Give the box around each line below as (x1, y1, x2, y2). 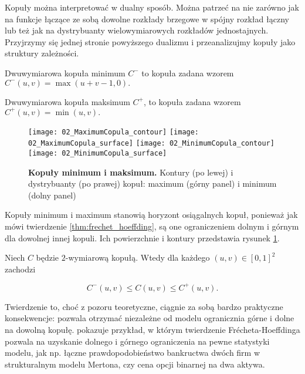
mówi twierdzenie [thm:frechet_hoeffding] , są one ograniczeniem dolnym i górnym (5, 220, 299, 232)
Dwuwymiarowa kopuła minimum (5, 66, 126, 79)
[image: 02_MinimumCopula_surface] (28, 149, 167, 157)
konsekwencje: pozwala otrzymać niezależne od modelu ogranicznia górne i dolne (5, 312, 294, 324)
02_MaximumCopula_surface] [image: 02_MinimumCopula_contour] (28, 139, 274, 148)
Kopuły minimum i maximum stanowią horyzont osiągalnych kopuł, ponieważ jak (5, 208, 298, 221)
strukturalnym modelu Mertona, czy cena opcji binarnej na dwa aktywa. (5, 358, 265, 370)
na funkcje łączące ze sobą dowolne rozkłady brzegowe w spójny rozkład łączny (5, 12, 289, 25)
